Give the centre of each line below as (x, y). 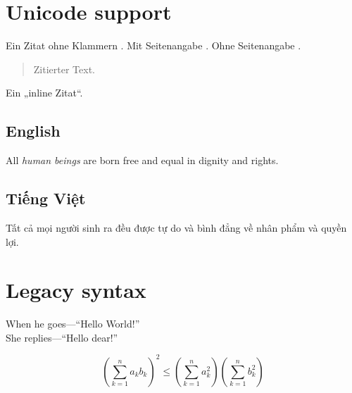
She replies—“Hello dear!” (62, 337)
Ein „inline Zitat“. (44, 93)
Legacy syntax (76, 290)
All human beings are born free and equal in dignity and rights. (142, 160)
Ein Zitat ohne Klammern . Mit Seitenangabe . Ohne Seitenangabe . (153, 45)
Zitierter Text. (64, 69)
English (33, 131)
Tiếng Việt (46, 198)
